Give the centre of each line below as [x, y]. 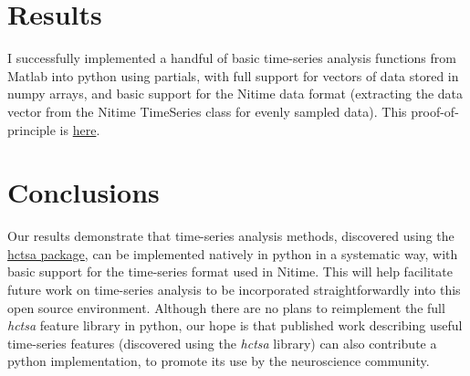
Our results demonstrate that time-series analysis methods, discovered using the [231, 236]
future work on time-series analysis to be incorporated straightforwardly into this [234, 289]
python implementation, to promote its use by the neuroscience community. [219, 361]
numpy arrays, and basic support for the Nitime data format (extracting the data [235, 94]
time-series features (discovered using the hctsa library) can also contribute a [222, 343]
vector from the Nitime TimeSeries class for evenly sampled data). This [207, 111]
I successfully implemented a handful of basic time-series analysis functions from [232, 58]
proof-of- [435, 111]
